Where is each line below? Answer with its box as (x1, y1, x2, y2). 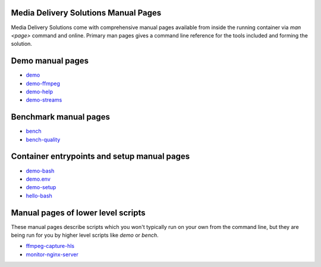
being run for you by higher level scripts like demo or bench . (11, 232, 159, 239)
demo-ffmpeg (26, 80, 61, 87)
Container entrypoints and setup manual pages (11, 152, 190, 162)
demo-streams (26, 96, 62, 103)
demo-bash (26, 167, 55, 174)
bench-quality (26, 136, 61, 143)
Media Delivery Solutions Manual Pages (11, 8, 162, 18)
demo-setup (26, 184, 56, 191)
